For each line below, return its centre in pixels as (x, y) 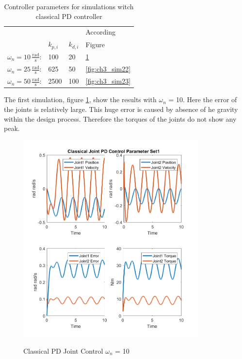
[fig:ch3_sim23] (108, 81)
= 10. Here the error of (203, 99)
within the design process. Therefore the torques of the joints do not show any (120, 118)
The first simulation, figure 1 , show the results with (80, 99)
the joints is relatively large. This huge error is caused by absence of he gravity (121, 109)
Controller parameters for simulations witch (69, 6)
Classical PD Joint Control (63, 350)
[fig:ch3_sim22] (108, 69)
